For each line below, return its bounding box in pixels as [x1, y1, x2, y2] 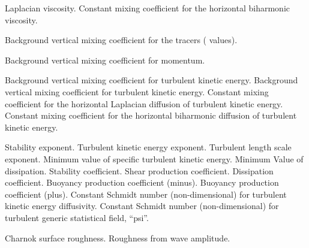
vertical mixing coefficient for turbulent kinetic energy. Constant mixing [5, 85, 269, 98]
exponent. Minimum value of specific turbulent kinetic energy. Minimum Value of [5, 152, 304, 165]
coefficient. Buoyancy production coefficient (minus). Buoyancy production [5, 176, 279, 189]
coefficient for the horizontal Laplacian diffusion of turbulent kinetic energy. [5, 97, 283, 110]
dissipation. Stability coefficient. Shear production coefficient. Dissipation [5, 164, 274, 177]
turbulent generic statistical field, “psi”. [5, 211, 149, 223]
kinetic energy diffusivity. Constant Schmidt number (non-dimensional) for [5, 199, 279, 212]
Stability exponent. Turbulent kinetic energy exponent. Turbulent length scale [5, 141, 292, 153]
